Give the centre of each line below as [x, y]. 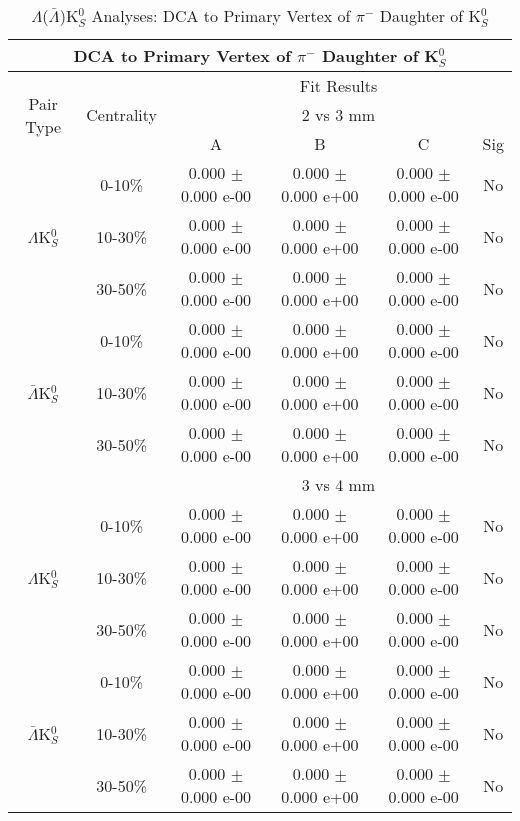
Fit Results [338, 85]
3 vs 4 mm [338, 484]
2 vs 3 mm [338, 114]
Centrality [122, 114]
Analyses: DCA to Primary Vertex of [221, 15]
